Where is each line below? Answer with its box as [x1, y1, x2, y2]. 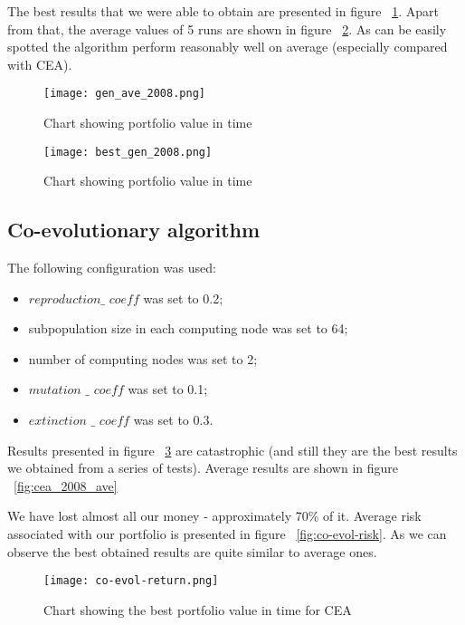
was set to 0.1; [128, 380, 208, 399]
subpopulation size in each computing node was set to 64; [28, 319, 348, 338]
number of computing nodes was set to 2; [28, 349, 258, 368]
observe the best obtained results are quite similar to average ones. [7, 542, 377, 561]
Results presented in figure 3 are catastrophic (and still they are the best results [7, 440, 458, 459]
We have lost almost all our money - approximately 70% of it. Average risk [7, 506, 422, 525]
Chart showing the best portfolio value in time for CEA [43, 600, 352, 619]
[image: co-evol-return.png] [43, 574, 219, 588]
